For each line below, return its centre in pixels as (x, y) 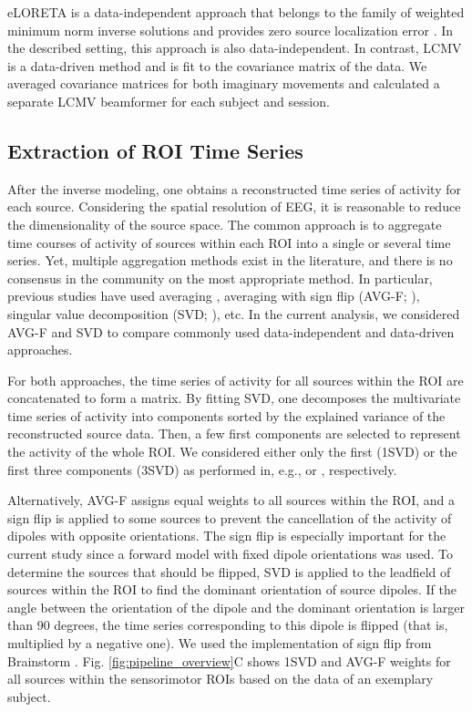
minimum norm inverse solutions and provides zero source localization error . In (231, 30)
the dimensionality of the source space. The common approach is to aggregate (225, 224)
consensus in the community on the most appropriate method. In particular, (220, 278)
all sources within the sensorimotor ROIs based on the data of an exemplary (221, 679)
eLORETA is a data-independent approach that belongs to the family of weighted (236, 12)
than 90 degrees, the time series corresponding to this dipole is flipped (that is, (228, 625)
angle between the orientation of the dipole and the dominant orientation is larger (236, 607)
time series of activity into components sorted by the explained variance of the (226, 415)
